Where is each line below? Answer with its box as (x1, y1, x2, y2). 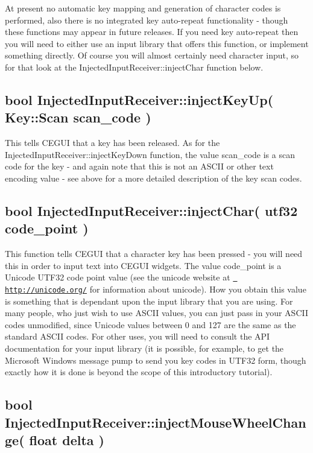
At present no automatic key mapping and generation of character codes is (5, 2, 281, 14)
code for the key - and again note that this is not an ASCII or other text (5, 160, 274, 173)
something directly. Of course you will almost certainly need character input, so (5, 49, 299, 62)
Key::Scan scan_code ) (5, 108, 151, 127)
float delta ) (29, 430, 104, 449)
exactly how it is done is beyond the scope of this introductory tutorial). (5, 366, 273, 378)
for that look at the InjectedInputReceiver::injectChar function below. (5, 60, 264, 73)
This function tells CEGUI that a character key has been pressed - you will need (5, 247, 303, 260)
